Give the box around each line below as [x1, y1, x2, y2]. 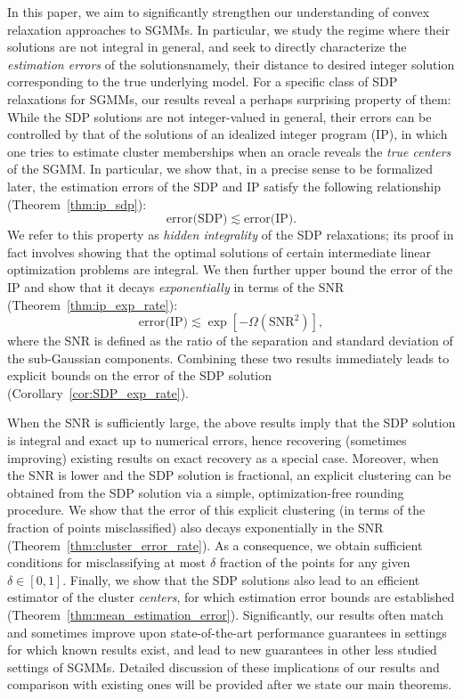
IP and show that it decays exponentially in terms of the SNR [7, 277, 345, 296]
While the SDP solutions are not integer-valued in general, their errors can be [7, 107, 432, 126]
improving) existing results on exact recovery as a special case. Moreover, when [7, 448, 439, 467]
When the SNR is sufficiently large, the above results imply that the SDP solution [7, 413, 456, 432]
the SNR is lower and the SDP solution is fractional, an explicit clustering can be [7, 466, 451, 484]
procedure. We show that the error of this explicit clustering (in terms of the [7, 500, 426, 519]
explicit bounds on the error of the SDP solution [7, 366, 272, 385]
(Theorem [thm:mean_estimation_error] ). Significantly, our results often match [7, 606, 444, 623]
